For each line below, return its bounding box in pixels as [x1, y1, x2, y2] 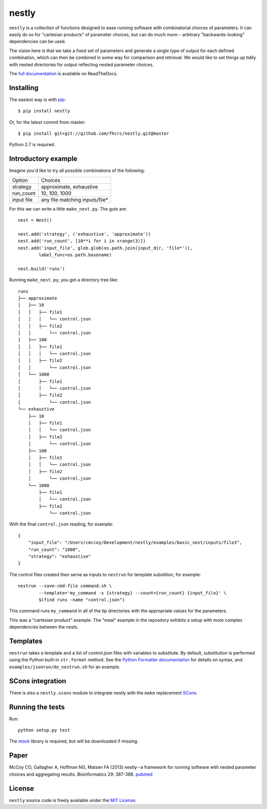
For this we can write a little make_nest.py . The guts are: [9, 206, 127, 212]
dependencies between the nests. [9, 624, 79, 630]
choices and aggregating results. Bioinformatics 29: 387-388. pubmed [9, 771, 153, 777]
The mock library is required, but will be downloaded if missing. [9, 738, 138, 744]
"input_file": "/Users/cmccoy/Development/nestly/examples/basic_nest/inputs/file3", [28, 540, 242, 545]
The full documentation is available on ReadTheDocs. [9, 70, 118, 76]
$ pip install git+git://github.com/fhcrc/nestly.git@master [18, 130, 169, 136]
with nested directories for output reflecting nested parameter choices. [9, 61, 154, 67]
